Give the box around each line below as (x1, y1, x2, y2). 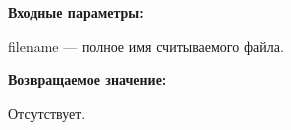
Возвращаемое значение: (8, 69, 167, 90)
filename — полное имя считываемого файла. (8, 35, 284, 56)
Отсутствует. (8, 102, 86, 123)
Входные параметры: (8, 2, 144, 22)
